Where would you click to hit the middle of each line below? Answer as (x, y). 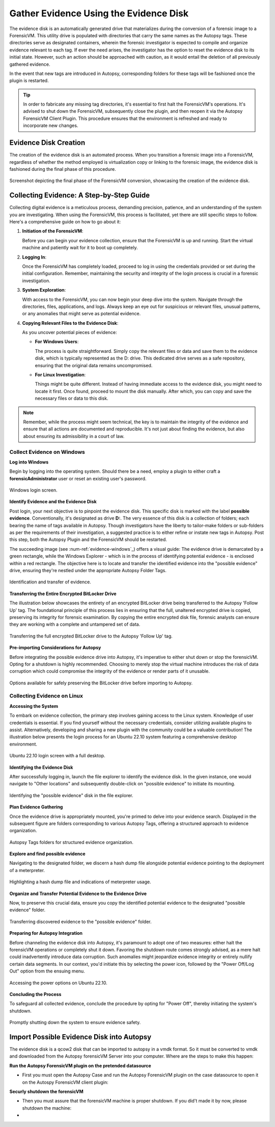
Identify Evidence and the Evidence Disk (53, 502)
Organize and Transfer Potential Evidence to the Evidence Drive (78, 893)
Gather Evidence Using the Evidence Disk (99, 13)
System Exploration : (44, 290)
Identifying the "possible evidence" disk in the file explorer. (71, 795)
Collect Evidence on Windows (47, 452)
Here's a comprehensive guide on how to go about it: (65, 222)
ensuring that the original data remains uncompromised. (94, 365)
